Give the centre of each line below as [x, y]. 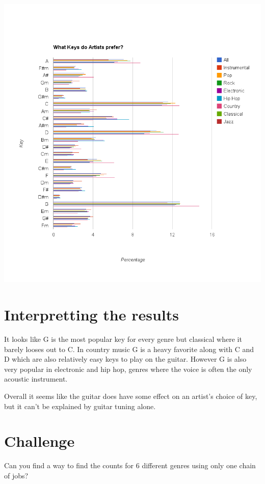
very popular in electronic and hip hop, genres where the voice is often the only [128, 369]
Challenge [39, 441]
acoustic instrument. [36, 379]
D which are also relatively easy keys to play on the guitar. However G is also [125, 359]
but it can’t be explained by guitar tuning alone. [80, 406]
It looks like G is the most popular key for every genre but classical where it [123, 339]
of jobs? [16, 475]
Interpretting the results [92, 315]
